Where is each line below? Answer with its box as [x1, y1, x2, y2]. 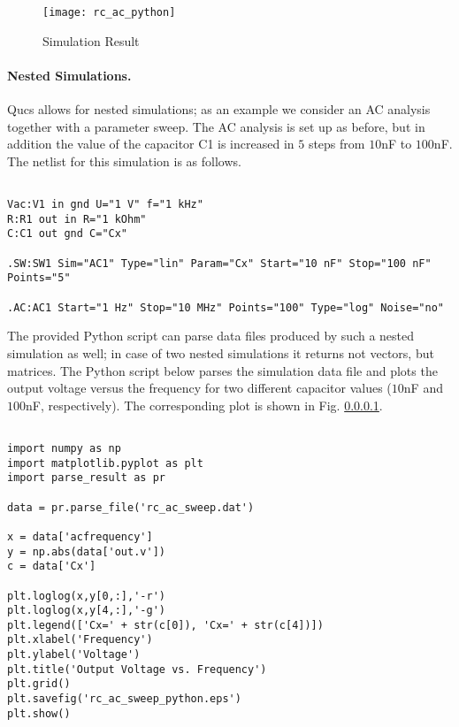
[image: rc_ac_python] [42, 6, 176, 19]
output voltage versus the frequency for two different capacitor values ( [7, 379, 392, 397]
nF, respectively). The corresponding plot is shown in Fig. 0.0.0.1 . [26, 395, 383, 414]
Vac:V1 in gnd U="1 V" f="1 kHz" [7, 198, 203, 211]
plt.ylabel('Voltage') [7, 648, 141, 662]
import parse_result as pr [7, 471, 165, 485]
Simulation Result [42, 31, 140, 50]
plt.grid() [7, 677, 71, 691]
